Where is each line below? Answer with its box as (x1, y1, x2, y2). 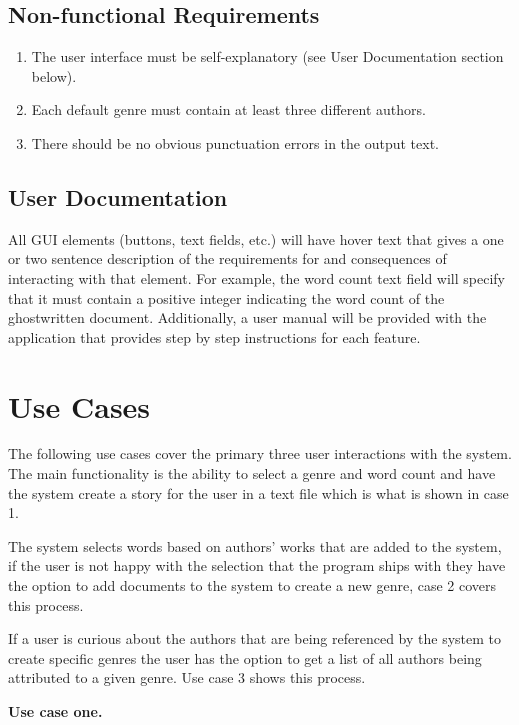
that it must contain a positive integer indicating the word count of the (8, 287, 445, 308)
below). (31, 65, 77, 86)
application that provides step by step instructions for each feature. (8, 326, 421, 347)
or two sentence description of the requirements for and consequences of (8, 248, 447, 269)
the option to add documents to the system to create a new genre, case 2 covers (8, 575, 497, 596)
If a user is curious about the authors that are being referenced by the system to (8, 628, 502, 649)
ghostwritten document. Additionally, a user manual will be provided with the (8, 307, 487, 328)
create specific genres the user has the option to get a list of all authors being (8, 647, 482, 668)
